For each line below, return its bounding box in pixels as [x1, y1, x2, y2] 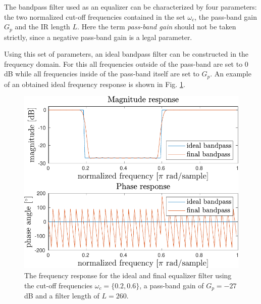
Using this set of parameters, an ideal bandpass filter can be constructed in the [4, 49, 249, 59]
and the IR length [15, 21, 70, 32]
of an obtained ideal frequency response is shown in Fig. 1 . [4, 78, 185, 89]
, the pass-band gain [194, 11, 257, 22]
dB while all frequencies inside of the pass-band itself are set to [4, 68, 199, 79]
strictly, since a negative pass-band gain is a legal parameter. [4, 31, 192, 42]
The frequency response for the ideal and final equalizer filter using [24, 270, 232, 281]
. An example [210, 68, 251, 79]
